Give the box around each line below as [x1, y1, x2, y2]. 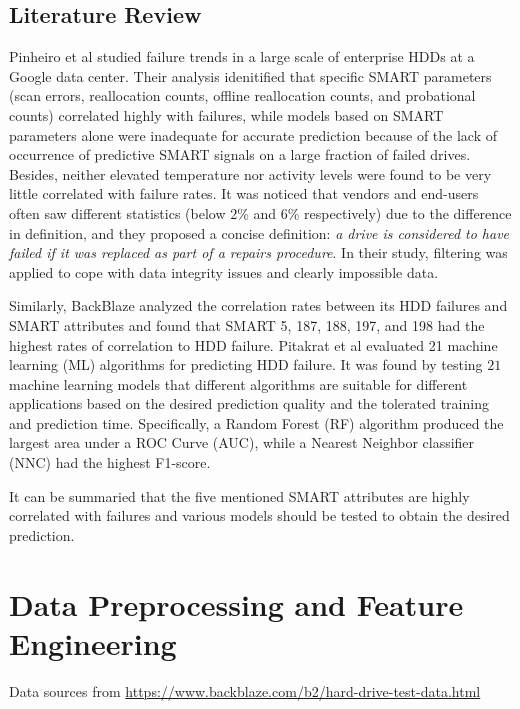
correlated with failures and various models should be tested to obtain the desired [9, 505, 510, 526]
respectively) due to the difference [304, 202, 512, 223]
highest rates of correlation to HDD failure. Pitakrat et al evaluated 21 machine [9, 334, 498, 355]
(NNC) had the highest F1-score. [9, 452, 211, 473]
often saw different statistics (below [9, 202, 226, 223]
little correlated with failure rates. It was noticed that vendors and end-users [9, 183, 479, 204]
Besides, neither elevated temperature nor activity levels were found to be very [9, 163, 492, 184]
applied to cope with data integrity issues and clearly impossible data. [9, 261, 439, 282]
